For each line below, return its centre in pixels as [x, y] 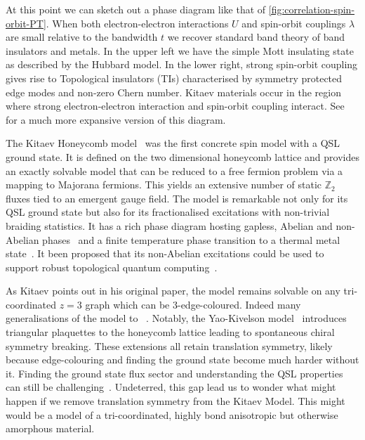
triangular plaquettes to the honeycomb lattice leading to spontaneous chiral [170, 332]
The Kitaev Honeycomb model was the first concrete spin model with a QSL [173, 143]
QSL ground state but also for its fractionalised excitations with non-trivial [168, 212]
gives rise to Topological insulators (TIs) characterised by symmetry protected [174, 78]
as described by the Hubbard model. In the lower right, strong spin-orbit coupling [182, 64]
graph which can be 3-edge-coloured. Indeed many [193, 304]
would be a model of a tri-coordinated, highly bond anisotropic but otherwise [172, 414]
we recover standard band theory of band [256, 37]
